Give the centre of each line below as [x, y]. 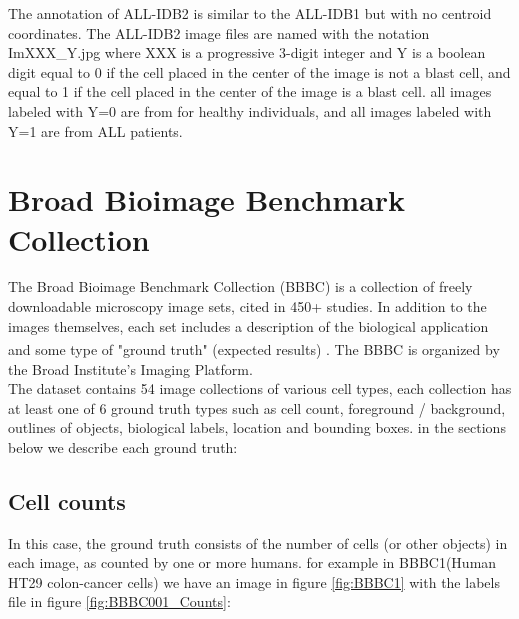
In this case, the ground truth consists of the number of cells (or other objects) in [258, 542]
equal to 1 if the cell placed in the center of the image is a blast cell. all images [250, 91]
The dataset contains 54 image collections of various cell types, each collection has [260, 388]
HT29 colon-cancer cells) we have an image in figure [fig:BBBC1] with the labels [254, 581]
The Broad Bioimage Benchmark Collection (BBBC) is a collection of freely [240, 286]
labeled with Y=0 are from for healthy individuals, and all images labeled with [250, 110]
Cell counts [67, 500]
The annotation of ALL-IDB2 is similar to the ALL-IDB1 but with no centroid [250, 13]
